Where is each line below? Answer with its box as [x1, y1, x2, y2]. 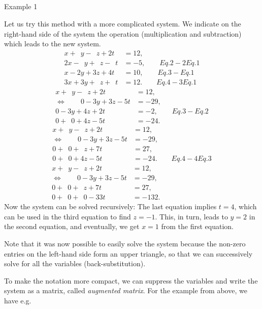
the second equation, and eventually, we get [4, 221, 140, 232]
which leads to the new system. [4, 38, 101, 49]
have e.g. [4, 295, 31, 305]
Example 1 [4, 1, 38, 12]
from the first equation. [161, 221, 234, 232]
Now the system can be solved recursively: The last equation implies [4, 201, 217, 212]
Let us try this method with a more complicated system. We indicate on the [4, 18, 241, 29]
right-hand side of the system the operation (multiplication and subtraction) [4, 28, 242, 39]
